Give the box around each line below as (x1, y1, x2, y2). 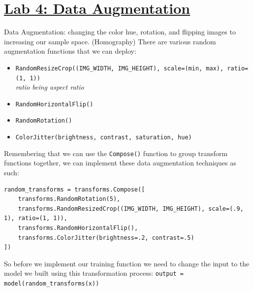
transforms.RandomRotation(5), (18, 195, 121, 203)
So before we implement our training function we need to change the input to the (4, 258, 250, 268)
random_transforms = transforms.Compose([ (4, 186, 145, 193)
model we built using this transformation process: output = (4, 268, 184, 278)
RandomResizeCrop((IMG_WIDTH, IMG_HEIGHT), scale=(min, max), (15, 65, 224, 72)
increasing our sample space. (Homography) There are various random (4, 36, 216, 46)
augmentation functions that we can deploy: (4, 46, 136, 56)
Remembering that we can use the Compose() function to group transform (4, 148, 228, 158)
